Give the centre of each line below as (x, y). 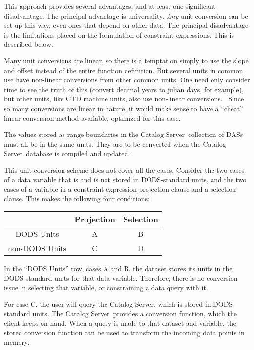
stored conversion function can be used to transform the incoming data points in (124, 332)
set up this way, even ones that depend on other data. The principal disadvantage (126, 25)
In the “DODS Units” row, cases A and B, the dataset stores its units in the (118, 268)
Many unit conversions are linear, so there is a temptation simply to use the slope (126, 60)
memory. (17, 342)
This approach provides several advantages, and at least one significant (110, 6)
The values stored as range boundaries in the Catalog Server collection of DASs (124, 134)
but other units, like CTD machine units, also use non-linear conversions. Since (124, 99)
